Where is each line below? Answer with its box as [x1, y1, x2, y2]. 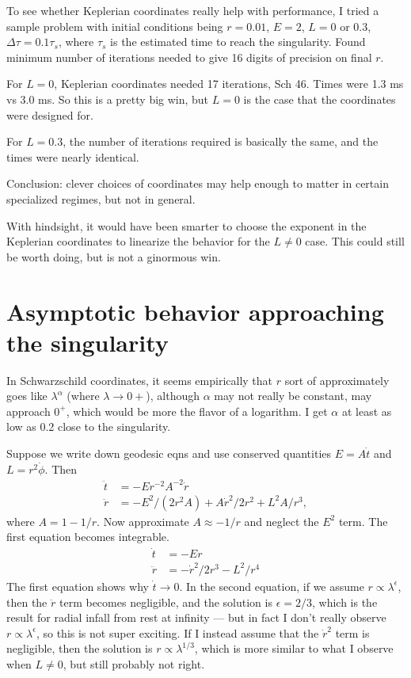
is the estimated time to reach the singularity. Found [110, 33, 366, 50]
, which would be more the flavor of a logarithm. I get [66, 402, 328, 419]
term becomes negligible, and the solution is [59, 593, 272, 610]
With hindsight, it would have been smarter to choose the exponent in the [6, 217, 367, 234]
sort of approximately [284, 371, 390, 388]
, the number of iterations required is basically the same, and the [63, 133, 379, 150]
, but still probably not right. [63, 655, 205, 672]
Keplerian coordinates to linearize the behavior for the [6, 233, 270, 249]
